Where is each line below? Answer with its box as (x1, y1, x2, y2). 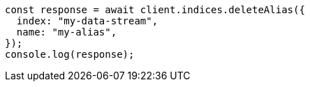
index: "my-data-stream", (16, 15, 158, 26)
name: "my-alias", (16, 26, 117, 38)
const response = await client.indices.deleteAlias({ (5, 4, 305, 15)
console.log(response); (5, 49, 135, 60)
